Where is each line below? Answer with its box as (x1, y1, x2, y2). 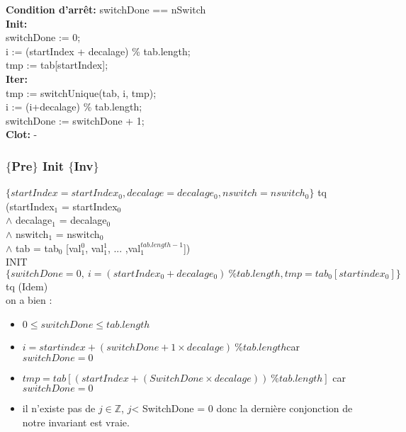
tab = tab (16, 240, 59, 255)
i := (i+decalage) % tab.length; (6, 99, 142, 114)
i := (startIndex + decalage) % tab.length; (6, 43, 191, 58)
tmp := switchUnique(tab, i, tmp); (6, 85, 157, 100)
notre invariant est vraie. (22, 414, 130, 429)
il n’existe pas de (22, 401, 96, 416)
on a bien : (6, 292, 52, 307)
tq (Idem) (6, 278, 48, 293)
